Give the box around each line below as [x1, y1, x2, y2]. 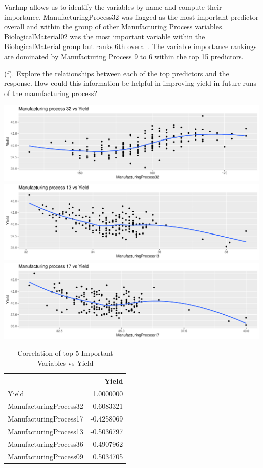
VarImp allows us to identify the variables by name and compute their [4, 2, 222, 12]
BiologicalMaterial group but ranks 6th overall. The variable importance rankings [4, 41, 257, 52]
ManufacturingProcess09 [8, 451, 83, 461]
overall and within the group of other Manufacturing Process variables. [4, 21, 224, 32]
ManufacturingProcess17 [8, 413, 83, 424]
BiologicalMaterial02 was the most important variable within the [4, 31, 205, 41]
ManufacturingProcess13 [8, 426, 83, 436]
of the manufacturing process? [4, 87, 98, 98]
